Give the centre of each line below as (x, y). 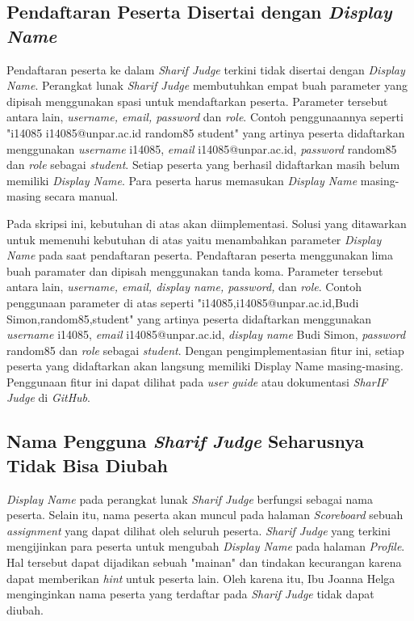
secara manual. (82, 196)
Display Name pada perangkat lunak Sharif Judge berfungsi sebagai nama (190, 498)
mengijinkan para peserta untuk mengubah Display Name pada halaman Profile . (206, 546)
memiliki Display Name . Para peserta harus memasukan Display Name (182, 180)
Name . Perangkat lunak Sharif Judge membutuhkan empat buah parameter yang (207, 85)
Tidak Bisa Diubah (87, 465)
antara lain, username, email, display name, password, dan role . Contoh (184, 287)
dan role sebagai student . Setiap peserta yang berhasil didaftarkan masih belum (203, 165)
